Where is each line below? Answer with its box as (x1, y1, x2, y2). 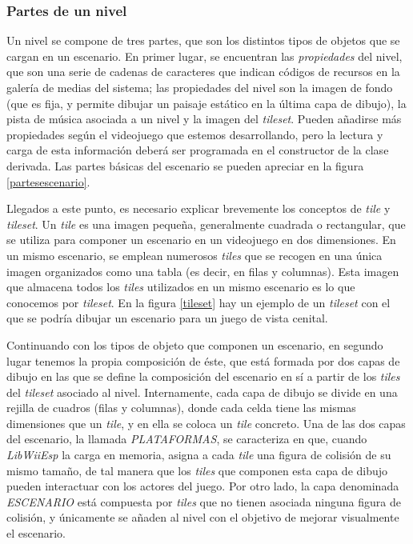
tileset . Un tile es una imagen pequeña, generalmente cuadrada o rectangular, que (6, 215, 406, 232)
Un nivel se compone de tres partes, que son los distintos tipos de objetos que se (6, 32, 400, 49)
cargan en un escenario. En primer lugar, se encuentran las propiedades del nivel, (6, 47, 403, 64)
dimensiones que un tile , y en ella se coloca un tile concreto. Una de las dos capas (6, 414, 406, 431)
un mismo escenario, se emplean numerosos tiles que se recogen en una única (6, 246, 383, 263)
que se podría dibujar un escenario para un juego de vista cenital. (6, 310, 328, 326)
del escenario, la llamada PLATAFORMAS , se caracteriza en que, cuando (6, 430, 367, 447)
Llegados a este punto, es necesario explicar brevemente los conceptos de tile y (6, 200, 391, 217)
